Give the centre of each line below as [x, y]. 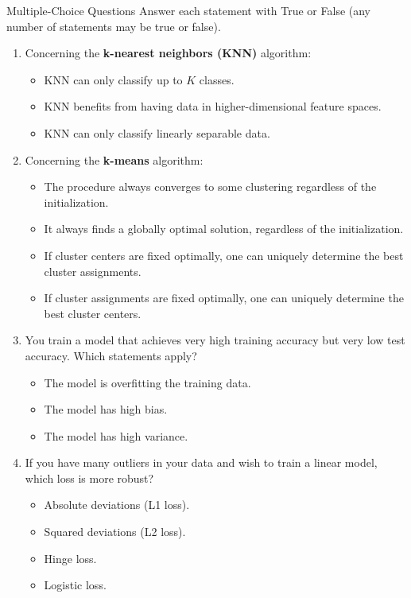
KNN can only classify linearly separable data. [157, 132]
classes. [217, 79]
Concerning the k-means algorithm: [114, 159]
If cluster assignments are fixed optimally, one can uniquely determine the [224, 298]
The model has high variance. [116, 435]
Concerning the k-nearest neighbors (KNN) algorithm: [168, 53]
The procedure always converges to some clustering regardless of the [210, 186]
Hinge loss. [70, 558]
